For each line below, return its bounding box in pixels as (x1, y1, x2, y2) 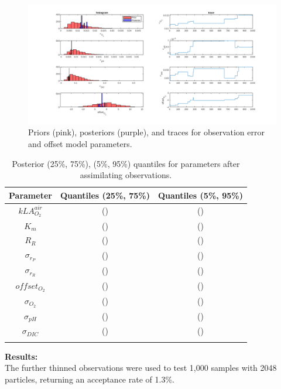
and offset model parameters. (28, 137, 132, 149)
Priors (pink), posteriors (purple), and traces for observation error (28, 126, 265, 138)
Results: (5, 350, 38, 362)
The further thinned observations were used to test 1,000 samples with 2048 (5, 361, 277, 374)
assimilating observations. (80, 169, 172, 181)
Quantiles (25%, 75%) (60, 189, 150, 201)
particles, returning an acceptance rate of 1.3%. (5, 373, 174, 385)
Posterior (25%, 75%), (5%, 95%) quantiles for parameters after (12, 157, 240, 169)
